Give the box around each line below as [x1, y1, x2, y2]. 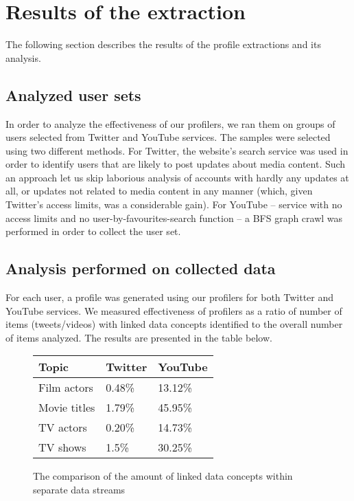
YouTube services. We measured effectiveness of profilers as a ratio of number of [5, 303, 342, 318]
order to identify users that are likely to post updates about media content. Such [5, 157, 346, 171]
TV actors [38, 419, 87, 436]
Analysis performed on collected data [5, 258, 276, 279]
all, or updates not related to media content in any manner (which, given [5, 183, 313, 198]
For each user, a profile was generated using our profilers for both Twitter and [5, 290, 334, 304]
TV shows [38, 439, 86, 456]
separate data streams [33, 482, 126, 497]
